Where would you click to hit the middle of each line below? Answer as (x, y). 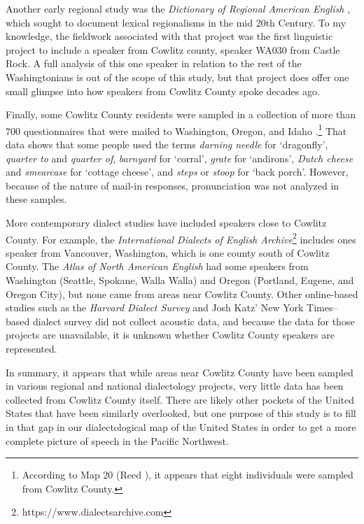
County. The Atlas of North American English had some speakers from (157, 266)
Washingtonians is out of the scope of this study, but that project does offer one (177, 77)
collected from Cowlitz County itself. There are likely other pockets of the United (180, 399)
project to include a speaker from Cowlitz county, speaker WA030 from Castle (173, 49)
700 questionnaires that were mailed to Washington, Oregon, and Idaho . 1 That (176, 129)
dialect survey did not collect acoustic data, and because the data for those (194, 321)
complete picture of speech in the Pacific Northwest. (117, 440)
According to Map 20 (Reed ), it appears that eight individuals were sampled (188, 475)
